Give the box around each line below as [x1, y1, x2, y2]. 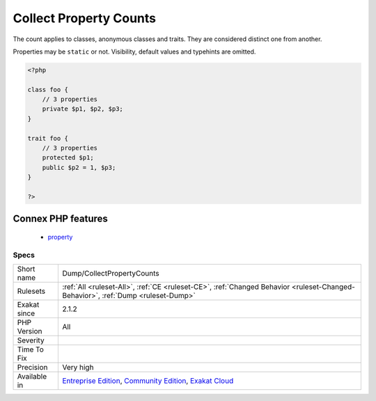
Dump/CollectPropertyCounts [62, 269, 159, 278]
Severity [17, 336, 45, 345]
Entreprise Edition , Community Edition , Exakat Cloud [62, 376, 234, 386]
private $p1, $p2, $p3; [42, 105, 123, 113]
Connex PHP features [13, 213, 108, 225]
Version [17, 327, 42, 336]
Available [17, 372, 47, 382]
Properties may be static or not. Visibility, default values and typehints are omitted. [13, 47, 256, 56]
